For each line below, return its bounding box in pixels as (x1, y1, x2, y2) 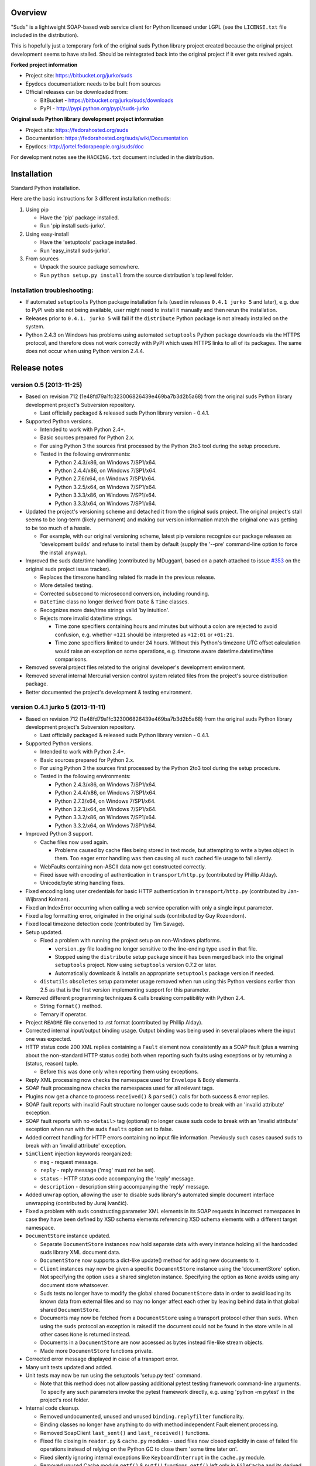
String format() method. (40, 1003, 102, 1010)
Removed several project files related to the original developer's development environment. (25, 664, 246, 671)
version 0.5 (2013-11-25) (11, 381, 83, 389)
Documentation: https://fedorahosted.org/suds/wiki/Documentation (25, 135, 188, 142)
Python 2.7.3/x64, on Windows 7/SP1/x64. (54, 798, 156, 805)
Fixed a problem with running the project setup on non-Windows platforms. (40, 937, 222, 944)
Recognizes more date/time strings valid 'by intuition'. (40, 606, 170, 613)
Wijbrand (25, 896, 48, 903)
